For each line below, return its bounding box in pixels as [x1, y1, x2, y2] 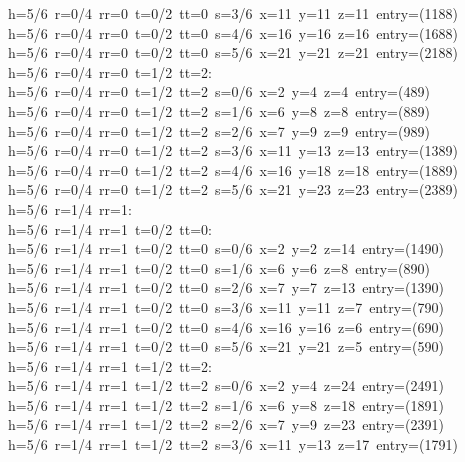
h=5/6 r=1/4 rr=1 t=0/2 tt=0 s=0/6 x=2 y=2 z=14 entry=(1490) [8, 238, 444, 259]
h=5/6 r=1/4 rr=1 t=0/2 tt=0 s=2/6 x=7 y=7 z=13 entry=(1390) [8, 277, 444, 298]
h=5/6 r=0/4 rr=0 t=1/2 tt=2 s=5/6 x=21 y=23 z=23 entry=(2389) [8, 179, 458, 200]
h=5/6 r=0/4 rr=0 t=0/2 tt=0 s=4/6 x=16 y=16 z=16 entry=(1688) [8, 22, 458, 43]
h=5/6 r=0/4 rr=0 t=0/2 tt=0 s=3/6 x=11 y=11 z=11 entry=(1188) [8, 3, 458, 23]
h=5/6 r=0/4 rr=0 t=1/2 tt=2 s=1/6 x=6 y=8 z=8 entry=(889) [8, 100, 430, 121]
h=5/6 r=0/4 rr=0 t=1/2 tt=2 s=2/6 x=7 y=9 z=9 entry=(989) [8, 120, 430, 141]
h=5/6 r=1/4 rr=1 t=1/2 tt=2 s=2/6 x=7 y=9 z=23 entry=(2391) [8, 414, 444, 435]
